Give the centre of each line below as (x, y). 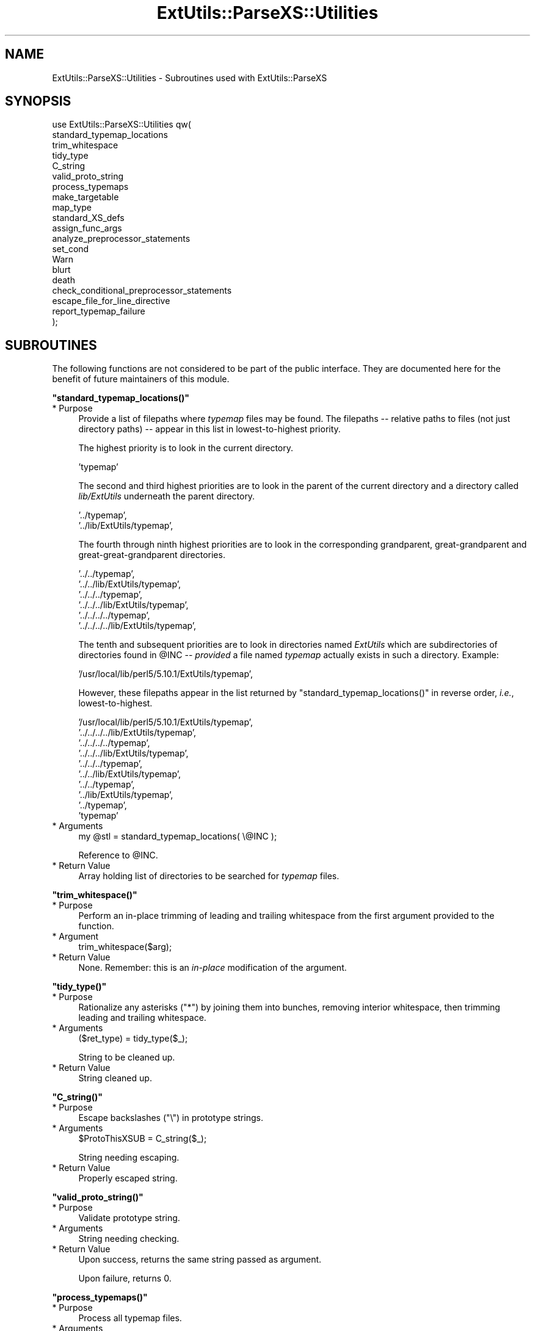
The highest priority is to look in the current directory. (186, 448)
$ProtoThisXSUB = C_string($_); (143, 1139)
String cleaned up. (115, 1078)
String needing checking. (129, 1239)
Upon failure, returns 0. (125, 1278)
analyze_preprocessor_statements (121, 239)
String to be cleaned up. (127, 1057)
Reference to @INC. (118, 855)
